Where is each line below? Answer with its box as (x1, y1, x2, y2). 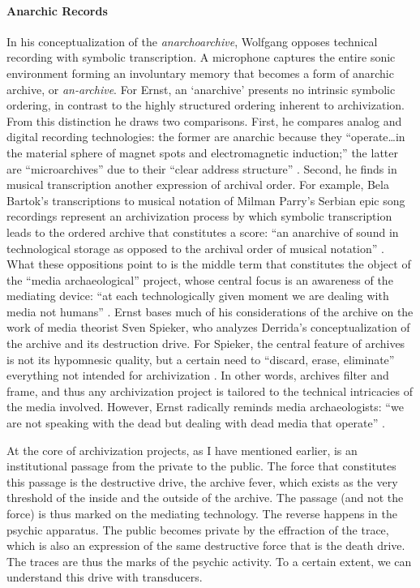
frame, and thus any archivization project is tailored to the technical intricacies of (6, 382, 413, 399)
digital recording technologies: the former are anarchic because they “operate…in (6, 128, 405, 145)
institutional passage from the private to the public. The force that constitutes (6, 457, 396, 474)
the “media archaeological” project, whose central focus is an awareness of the (6, 271, 393, 288)
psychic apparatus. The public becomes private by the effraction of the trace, (6, 521, 389, 538)
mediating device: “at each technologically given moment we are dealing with (6, 287, 389, 304)
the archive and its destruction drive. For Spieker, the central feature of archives (6, 335, 405, 352)
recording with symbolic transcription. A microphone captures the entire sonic (6, 49, 396, 66)
